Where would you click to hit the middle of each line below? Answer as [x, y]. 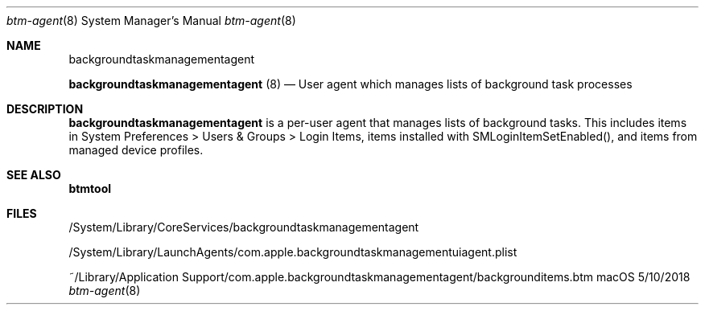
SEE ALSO [34, 175]
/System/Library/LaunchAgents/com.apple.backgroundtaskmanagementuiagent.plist [293, 252]
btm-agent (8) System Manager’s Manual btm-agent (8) [151, 20]
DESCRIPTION [45, 109]
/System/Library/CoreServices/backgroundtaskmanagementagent [244, 227]
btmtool [90, 188]
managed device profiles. [136, 150]
